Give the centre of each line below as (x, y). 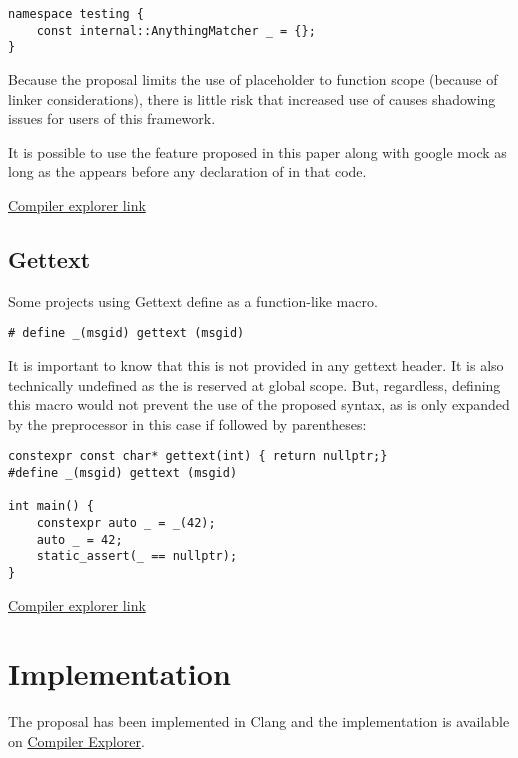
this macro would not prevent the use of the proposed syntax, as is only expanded (259, 404)
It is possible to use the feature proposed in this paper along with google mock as (257, 151)
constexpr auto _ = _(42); (126, 522)
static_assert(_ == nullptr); (137, 556)
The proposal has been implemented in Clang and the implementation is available (259, 721)
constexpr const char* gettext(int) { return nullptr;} (198, 456)
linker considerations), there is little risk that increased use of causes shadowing (252, 98)
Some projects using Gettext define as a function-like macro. (193, 300)
